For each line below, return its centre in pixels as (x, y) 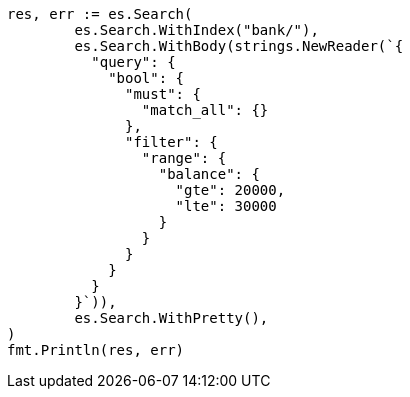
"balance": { (209, 174)
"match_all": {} (205, 110)
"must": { (163, 94)
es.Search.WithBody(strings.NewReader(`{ (239, 46)
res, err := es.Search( (100, 14)
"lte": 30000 (226, 206)
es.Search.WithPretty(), (171, 318)
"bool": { (146, 78)
